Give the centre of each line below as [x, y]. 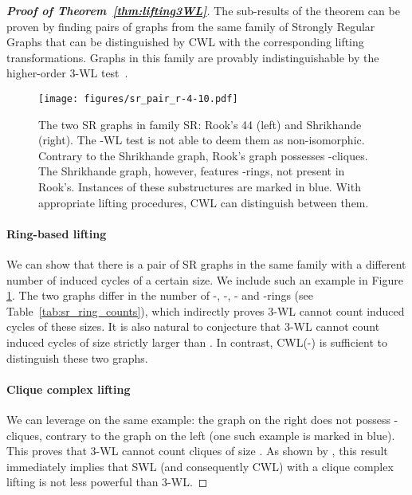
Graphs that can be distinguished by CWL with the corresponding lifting [185, 42]
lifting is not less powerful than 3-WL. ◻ [107, 482]
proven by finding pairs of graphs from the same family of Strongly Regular [191, 26]
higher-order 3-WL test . [67, 73]
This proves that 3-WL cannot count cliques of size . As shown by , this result [197, 451]
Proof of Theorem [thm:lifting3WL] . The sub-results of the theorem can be [203, 10]
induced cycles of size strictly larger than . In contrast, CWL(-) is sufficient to [197, 342]
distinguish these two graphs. [77, 357]
